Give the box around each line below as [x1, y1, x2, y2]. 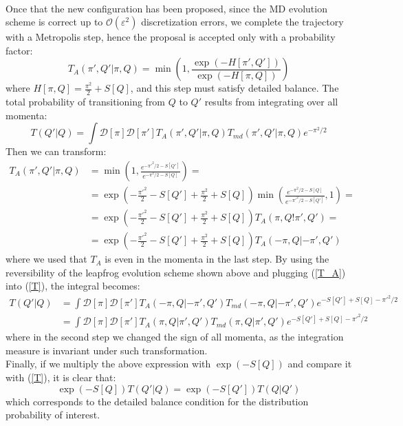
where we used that [6, 252, 87, 266]
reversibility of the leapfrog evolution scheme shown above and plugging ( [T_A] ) [6, 265, 346, 279]
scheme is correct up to [6, 14, 103, 29]
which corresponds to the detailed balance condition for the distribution [6, 394, 309, 408]
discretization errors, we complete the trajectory [141, 14, 344, 29]
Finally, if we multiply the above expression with [6, 356, 211, 371]
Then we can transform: [6, 144, 107, 159]
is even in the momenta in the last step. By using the [105, 252, 329, 266]
